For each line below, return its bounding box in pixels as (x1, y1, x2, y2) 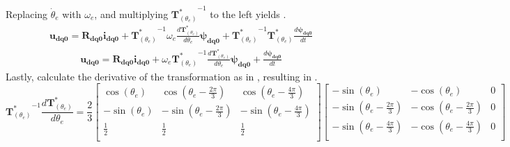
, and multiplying (94, 7, 169, 21)
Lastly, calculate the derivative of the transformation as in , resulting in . (6, 69, 318, 83)
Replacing (6, 7, 48, 21)
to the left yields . (210, 7, 286, 21)
